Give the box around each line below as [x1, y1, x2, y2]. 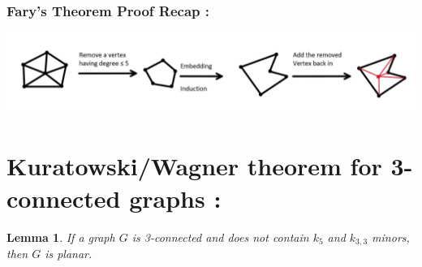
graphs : [129, 181, 222, 214]
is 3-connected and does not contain [131, 228, 309, 245]
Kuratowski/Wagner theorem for [6, 149, 382, 183]
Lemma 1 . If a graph [6, 228, 115, 245]
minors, [372, 228, 410, 245]
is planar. [45, 244, 93, 261]
